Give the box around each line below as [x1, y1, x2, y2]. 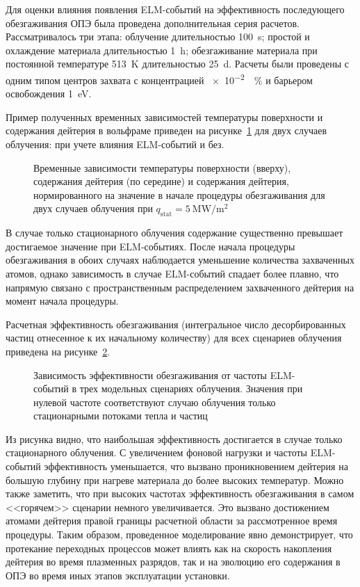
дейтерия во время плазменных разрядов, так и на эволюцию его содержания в [6, 554, 341, 569]
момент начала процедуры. [6, 293, 119, 308]
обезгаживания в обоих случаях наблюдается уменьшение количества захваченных [6, 252, 354, 267]
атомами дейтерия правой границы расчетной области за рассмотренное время [6, 513, 338, 528]
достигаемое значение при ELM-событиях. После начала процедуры [6, 239, 295, 253]
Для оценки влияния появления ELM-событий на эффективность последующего [6, 2, 345, 16]
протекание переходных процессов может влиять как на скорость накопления [6, 540, 332, 555]
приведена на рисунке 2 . [6, 344, 111, 358]
